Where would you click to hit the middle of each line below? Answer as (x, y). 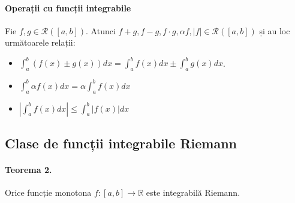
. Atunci (101, 30)
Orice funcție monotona (48, 192)
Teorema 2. (28, 169)
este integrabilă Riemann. (193, 192)
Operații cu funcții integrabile (68, 8)
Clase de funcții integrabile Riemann (121, 143)
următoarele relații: (40, 42)
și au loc (275, 30)
